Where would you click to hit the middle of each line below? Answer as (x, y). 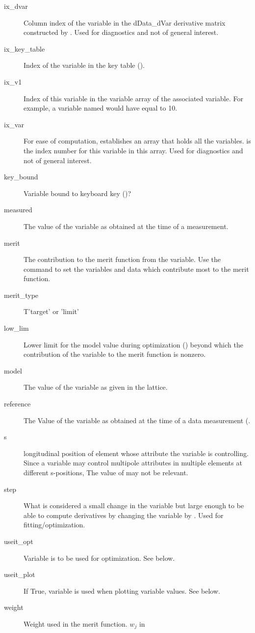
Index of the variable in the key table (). (84, 65)
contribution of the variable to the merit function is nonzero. (115, 354)
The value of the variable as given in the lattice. (96, 387)
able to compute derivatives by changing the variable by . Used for (124, 515)
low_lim (16, 328)
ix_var (14, 124)
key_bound (21, 177)
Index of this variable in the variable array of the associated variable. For (133, 98)
